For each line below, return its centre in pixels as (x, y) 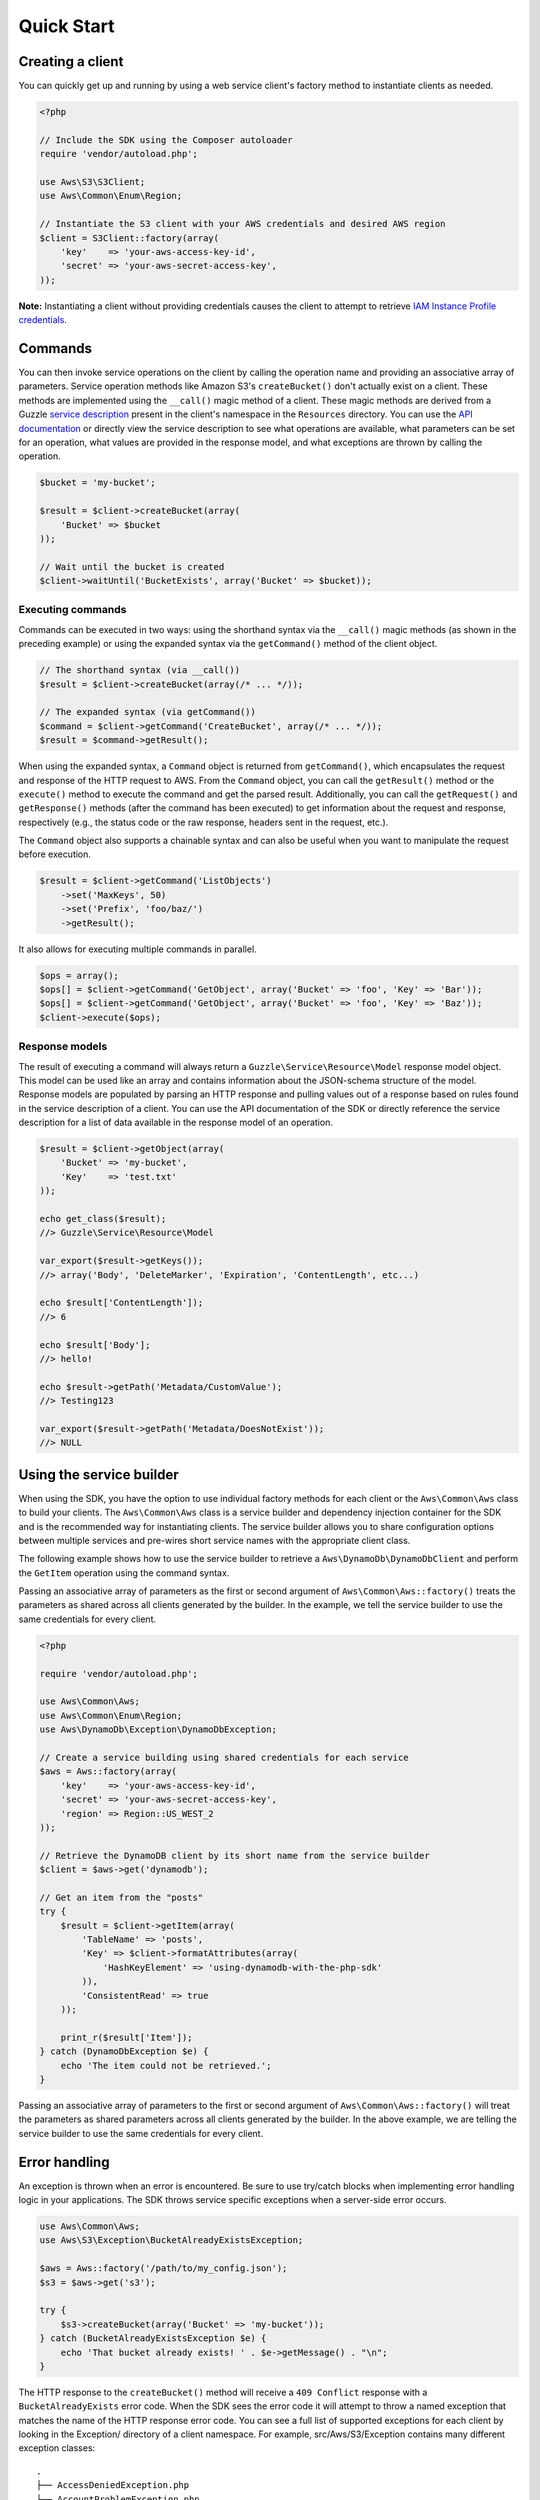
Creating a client (71, 61)
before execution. (55, 854)
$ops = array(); (79, 975)
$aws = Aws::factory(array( (108, 1771)
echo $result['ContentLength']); (121, 1303)
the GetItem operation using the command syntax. (124, 1572)
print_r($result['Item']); (127, 2037)
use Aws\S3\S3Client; (92, 181)
